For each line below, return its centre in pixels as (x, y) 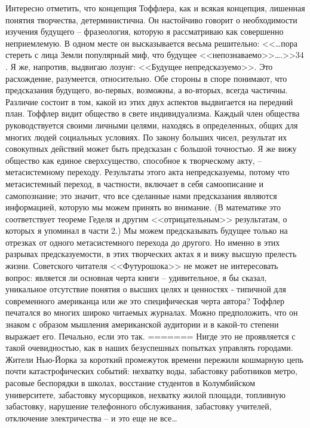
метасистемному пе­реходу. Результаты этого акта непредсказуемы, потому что (148, 172)
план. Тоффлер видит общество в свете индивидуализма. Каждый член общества (153, 113)
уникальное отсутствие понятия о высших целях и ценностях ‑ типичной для (146, 289)
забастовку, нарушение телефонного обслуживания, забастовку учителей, (139, 406)
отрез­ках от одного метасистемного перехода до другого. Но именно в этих (143, 242)
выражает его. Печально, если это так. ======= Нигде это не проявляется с (151, 336)
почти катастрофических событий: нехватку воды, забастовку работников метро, (151, 371)
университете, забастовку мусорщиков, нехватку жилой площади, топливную (145, 394)
